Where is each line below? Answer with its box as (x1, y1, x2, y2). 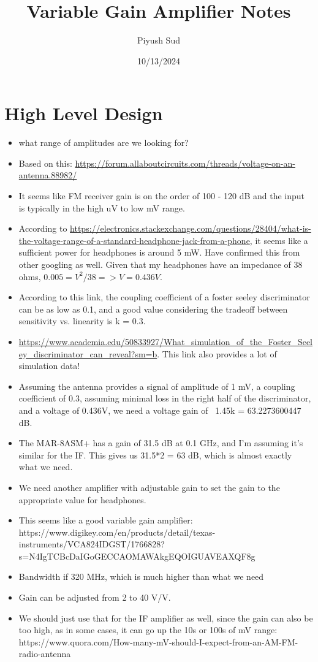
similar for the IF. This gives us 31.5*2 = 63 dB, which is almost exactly (18, 448, 292, 461)
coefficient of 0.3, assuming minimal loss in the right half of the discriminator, (18, 392, 311, 405)
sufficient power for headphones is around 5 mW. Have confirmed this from (18, 246, 300, 259)
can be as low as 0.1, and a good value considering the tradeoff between (18, 302, 288, 315)
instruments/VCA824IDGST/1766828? (18, 538, 165, 550)
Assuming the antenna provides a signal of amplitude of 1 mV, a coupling (18, 379, 295, 392)
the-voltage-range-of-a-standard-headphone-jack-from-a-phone (18, 234, 250, 246)
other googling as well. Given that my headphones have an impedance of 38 (18, 258, 303, 270)
